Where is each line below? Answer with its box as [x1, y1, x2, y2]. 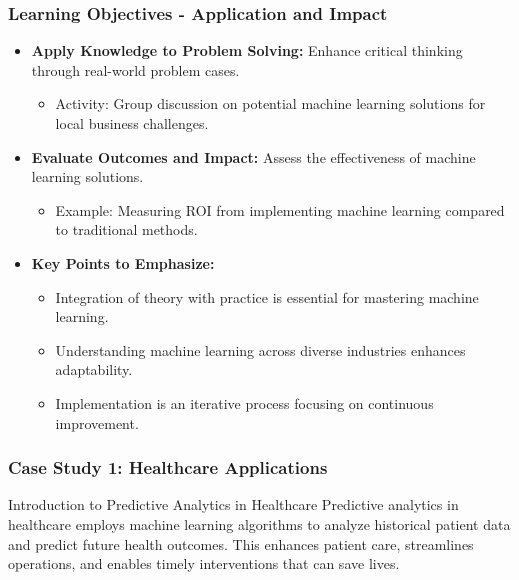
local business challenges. [55, 113, 209, 133]
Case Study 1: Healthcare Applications [8, 455, 328, 480]
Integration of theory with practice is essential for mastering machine [55, 286, 479, 307]
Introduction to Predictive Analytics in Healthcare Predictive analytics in [8, 494, 459, 515]
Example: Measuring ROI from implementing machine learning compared [55, 199, 505, 220]
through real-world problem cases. [31, 59, 240, 80]
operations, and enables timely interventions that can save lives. [8, 553, 400, 574]
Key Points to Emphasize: [31, 252, 215, 273]
